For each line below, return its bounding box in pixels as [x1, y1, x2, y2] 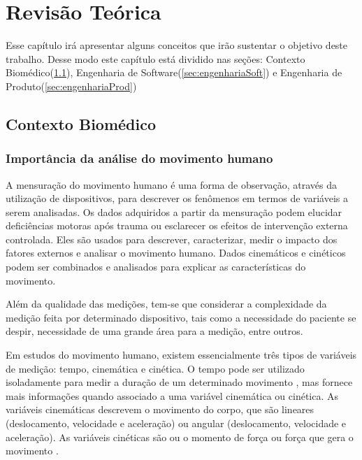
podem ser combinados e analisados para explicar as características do [6, 259, 306, 274]
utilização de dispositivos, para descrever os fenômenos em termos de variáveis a [6, 191, 348, 206]
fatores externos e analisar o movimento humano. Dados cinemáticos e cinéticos [6, 245, 346, 260]
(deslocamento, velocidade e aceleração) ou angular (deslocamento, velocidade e [6, 416, 347, 430]
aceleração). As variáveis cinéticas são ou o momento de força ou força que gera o [6, 429, 354, 444]
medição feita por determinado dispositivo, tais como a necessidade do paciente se [6, 310, 356, 324]
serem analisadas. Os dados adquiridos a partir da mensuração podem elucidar [6, 204, 342, 219]
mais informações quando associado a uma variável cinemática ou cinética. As [6, 388, 339, 403]
